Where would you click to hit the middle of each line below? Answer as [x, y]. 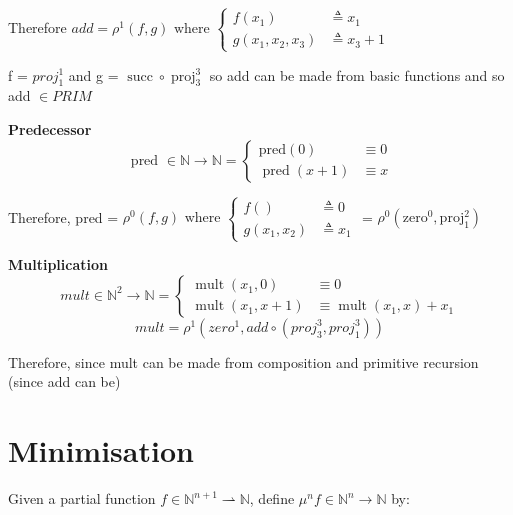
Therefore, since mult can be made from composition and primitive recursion [243, 361]
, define [272, 498]
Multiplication [58, 264]
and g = [93, 74]
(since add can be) [64, 381]
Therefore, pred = [63, 216]
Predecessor [50, 128]
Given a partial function [82, 498]
